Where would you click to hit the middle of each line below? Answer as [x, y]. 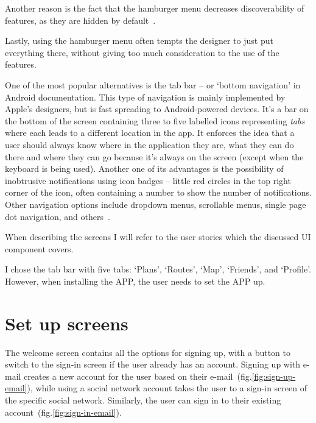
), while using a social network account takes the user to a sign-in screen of [167, 388]
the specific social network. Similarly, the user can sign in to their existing [143, 400]
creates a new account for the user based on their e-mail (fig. [138, 376]
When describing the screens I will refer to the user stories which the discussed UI [158, 237]
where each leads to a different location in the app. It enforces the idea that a [150, 133]
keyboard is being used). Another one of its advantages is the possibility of [144, 169]
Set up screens [67, 323]
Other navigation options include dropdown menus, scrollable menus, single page [156, 204]
